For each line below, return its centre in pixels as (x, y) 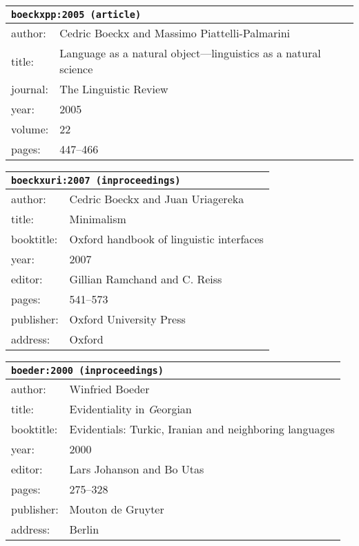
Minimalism (98, 219)
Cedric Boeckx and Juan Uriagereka (157, 199)
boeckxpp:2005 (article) (76, 15)
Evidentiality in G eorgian (130, 409)
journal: (30, 89)
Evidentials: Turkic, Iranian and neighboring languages (202, 429)
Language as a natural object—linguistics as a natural (190, 53)
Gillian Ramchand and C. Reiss (146, 279)
